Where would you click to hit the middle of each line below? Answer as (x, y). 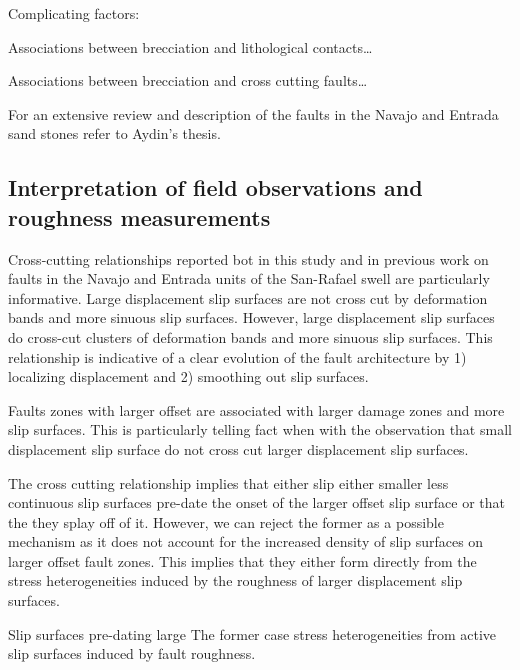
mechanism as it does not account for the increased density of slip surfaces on (246, 541)
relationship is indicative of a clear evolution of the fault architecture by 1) (237, 356)
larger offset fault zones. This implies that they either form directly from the (242, 560)
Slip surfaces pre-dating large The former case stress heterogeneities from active (252, 633)
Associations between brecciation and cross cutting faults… (188, 80)
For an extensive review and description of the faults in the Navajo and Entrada (253, 113)
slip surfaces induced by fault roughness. (132, 653)
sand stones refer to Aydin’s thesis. (114, 133)
